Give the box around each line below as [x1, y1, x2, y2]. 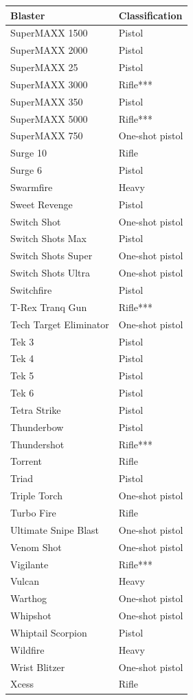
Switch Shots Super [10, 248, 93, 263]
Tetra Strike [10, 402, 61, 417]
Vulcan [10, 574, 40, 588]
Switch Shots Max [10, 231, 87, 246]
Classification [118, 8, 183, 22]
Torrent [10, 454, 42, 468]
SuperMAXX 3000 [10, 77, 88, 91]
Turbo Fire [10, 505, 56, 519]
